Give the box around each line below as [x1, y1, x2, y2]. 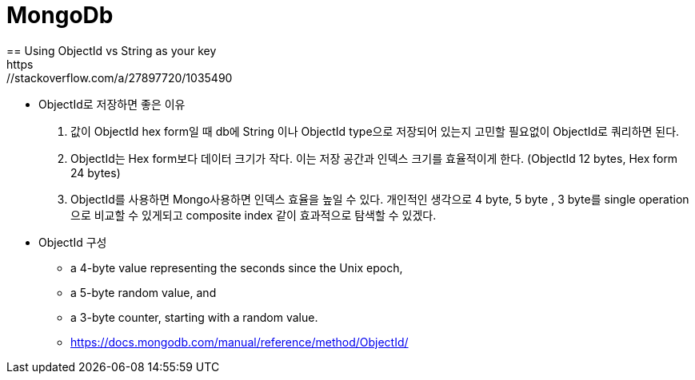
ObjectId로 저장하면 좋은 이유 [38, 97, 186, 111]
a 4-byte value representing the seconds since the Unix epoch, [70, 260, 403, 275]
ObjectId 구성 [38, 235, 107, 249]
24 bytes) [70, 165, 121, 180]
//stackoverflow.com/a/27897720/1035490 [6, 70, 233, 85]
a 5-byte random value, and [70, 285, 217, 299]
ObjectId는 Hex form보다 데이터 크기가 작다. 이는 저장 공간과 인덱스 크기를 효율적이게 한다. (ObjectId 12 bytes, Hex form [70, 151, 678, 165]
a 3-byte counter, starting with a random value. [70, 310, 318, 324]
